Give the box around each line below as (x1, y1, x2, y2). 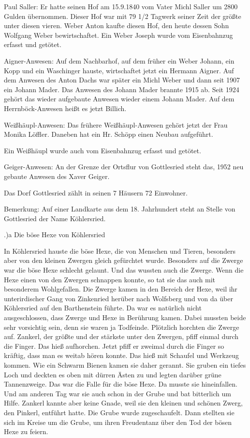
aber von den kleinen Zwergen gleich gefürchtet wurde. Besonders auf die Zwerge (4, 255, 243, 265)
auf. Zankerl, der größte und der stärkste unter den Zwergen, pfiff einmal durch (4, 331, 239, 341)
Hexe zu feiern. (4, 426, 48, 437)
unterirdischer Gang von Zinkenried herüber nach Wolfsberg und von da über (4, 293, 233, 303)
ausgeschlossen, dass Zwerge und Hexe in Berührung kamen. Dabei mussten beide (4, 312, 246, 323)
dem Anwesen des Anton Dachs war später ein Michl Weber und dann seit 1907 (4, 75, 240, 85)
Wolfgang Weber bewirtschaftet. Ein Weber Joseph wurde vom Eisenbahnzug (4, 30, 233, 40)
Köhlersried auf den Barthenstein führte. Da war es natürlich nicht (4, 303, 202, 313)
